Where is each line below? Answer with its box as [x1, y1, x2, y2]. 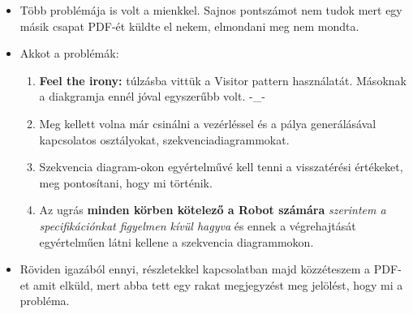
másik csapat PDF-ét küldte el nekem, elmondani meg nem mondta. [19, 17, 359, 34]
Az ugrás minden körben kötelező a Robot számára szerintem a [39, 201, 386, 218]
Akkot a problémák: [19, 45, 119, 62]
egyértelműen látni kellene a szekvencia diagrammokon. [39, 233, 314, 250]
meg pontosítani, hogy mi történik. [39, 174, 213, 191]
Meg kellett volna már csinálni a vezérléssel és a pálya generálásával [39, 114, 376, 131]
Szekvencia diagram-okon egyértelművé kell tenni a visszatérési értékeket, [39, 158, 403, 175]
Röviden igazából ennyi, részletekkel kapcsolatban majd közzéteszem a [19, 260, 371, 277]
